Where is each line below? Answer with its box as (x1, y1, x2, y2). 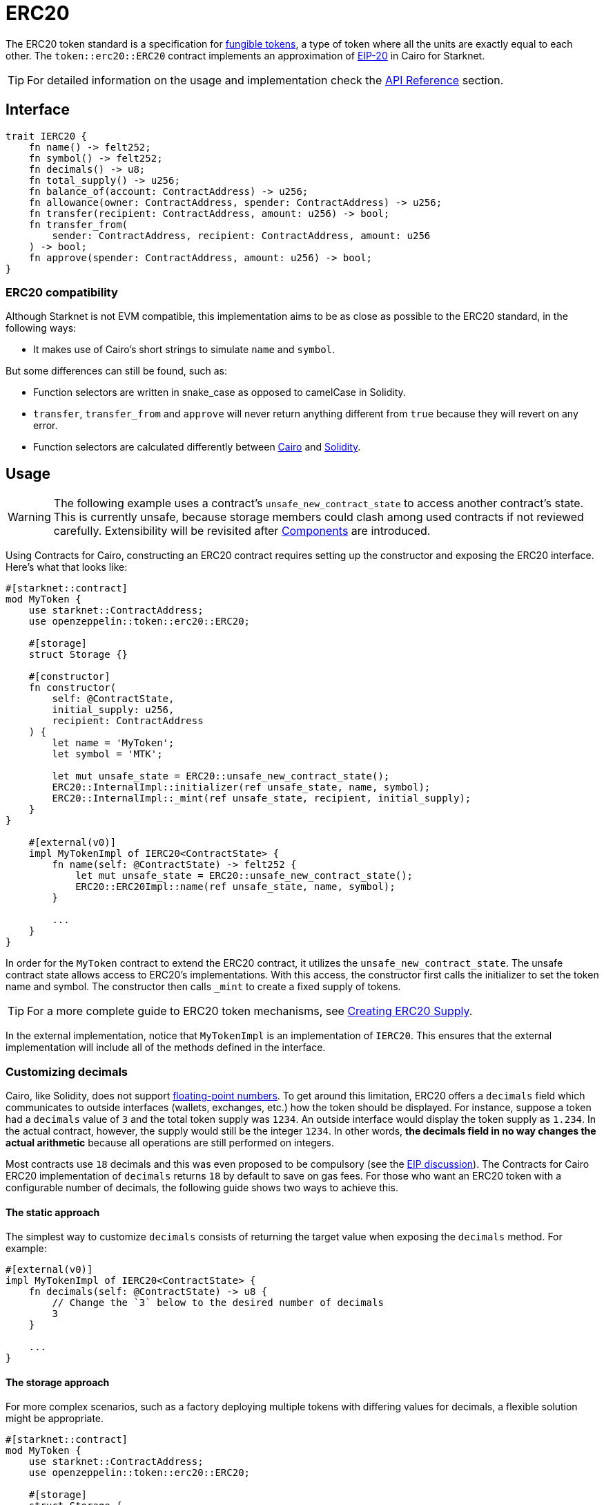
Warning (8, 510, 51, 524)
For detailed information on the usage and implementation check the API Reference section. (27, 73, 504, 87)
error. (33, 419, 58, 432)
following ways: (6, 322, 77, 334)
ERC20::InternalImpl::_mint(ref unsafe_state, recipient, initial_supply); (52, 793, 471, 804)
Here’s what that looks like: (6, 561, 128, 574)
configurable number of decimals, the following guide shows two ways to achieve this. (6, 1181, 398, 1193)
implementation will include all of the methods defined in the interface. (6, 1041, 326, 1054)
